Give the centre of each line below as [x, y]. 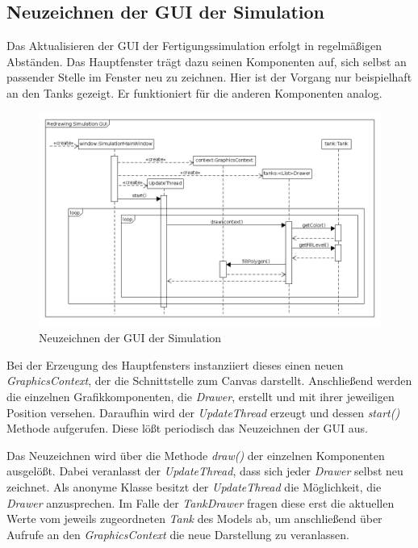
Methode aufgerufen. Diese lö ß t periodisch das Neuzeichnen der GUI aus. [187, 428]
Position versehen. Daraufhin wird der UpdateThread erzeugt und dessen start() [203, 412]
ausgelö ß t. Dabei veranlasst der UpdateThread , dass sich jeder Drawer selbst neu [205, 471]
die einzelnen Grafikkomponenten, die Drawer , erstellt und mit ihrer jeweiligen [201, 396]
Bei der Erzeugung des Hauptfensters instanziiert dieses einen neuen [175, 364]
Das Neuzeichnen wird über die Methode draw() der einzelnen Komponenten [196, 455]
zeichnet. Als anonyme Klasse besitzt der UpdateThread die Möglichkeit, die [194, 486]
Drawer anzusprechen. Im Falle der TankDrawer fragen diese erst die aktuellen [201, 502]
